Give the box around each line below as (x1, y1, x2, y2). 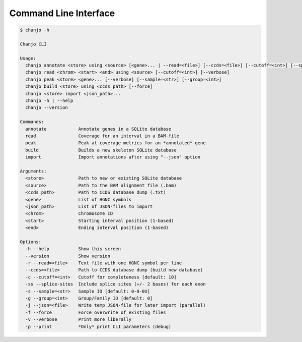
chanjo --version (25, 105, 68, 110)
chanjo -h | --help (25, 98, 73, 103)
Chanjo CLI (20, 41, 47, 47)
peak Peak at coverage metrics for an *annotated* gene (25, 140, 206, 146)
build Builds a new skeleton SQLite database (25, 147, 177, 153)
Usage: (20, 55, 36, 61)
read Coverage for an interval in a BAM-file (25, 133, 180, 139)
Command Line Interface (9, 8, 115, 19)
